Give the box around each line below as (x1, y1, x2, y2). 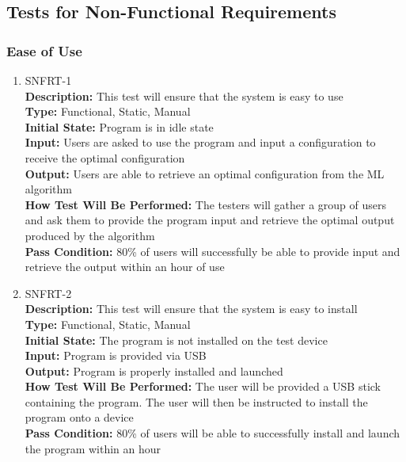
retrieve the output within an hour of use (25, 258, 225, 275)
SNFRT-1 (25, 72, 72, 88)
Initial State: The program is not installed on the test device (25, 331, 328, 348)
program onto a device (25, 409, 134, 426)
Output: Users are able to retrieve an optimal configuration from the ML (25, 165, 385, 181)
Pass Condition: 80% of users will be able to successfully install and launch (25, 425, 400, 441)
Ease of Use (6, 40, 82, 60)
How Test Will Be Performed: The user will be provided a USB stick (25, 378, 381, 395)
